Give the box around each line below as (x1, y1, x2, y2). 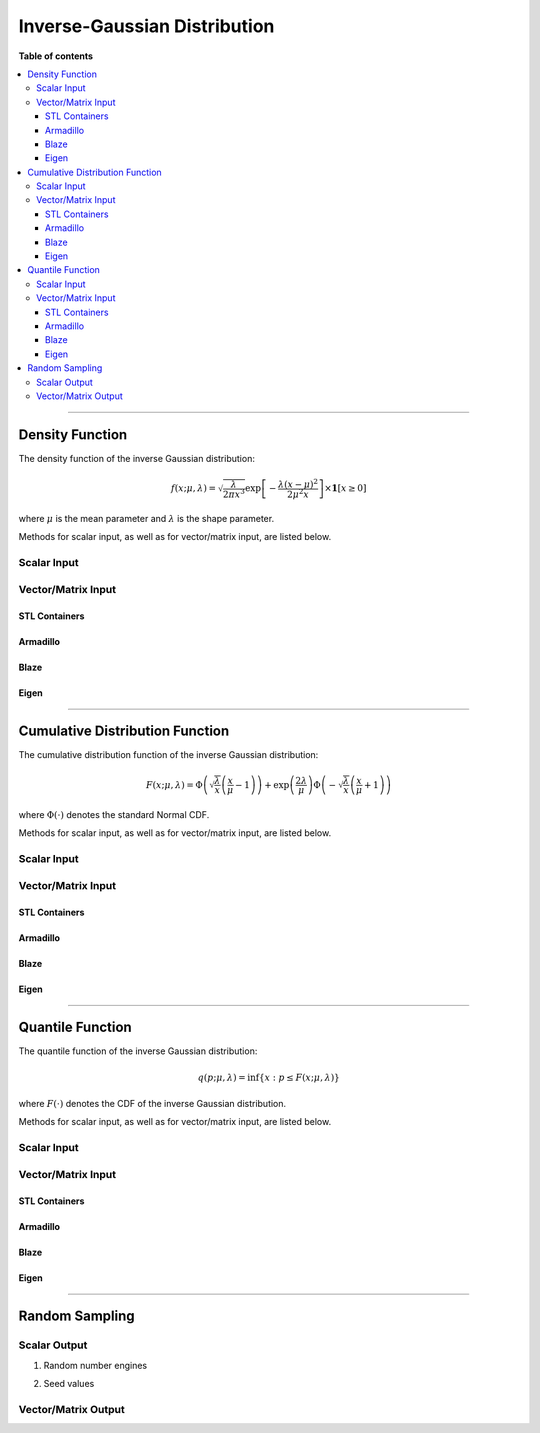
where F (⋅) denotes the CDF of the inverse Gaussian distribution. (18, 1098, 287, 1110)
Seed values (43, 1378, 95, 1390)
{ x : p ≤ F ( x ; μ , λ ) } (258, 1071, 340, 1083)
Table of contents (18, 50, 94, 62)
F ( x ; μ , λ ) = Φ (145, 779, 204, 790)
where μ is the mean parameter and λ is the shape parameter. (18, 513, 275, 525)
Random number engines (43, 1359, 148, 1371)
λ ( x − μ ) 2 (278, 476, 319, 490)
